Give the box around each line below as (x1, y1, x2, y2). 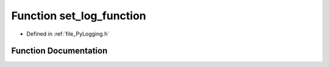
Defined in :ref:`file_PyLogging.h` (26, 30, 110, 37)
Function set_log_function (11, 9, 146, 22)
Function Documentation (11, 46, 108, 56)
